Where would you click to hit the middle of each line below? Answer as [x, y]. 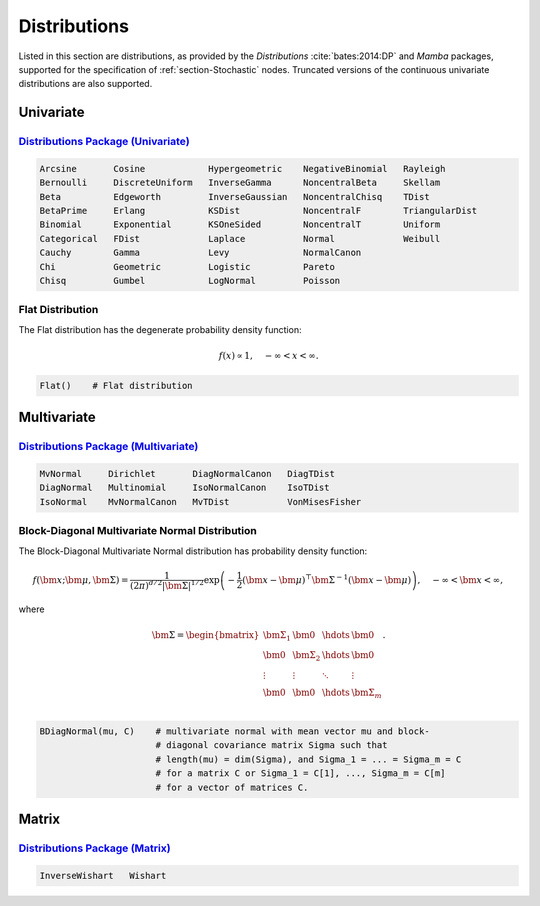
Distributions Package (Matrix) [94, 848]
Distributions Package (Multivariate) [108, 447]
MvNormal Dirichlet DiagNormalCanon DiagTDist [187, 474]
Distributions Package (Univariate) [104, 142]
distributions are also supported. [85, 84]
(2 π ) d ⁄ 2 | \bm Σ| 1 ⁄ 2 [167, 584]
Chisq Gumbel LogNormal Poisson [190, 281]
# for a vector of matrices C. [232, 787]
